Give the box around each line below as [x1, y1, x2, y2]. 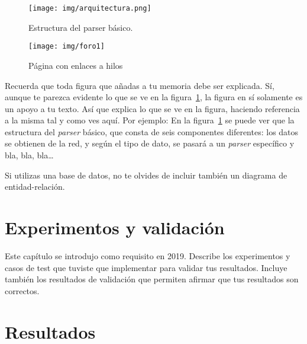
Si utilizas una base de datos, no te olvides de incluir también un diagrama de [5, 168, 287, 181]
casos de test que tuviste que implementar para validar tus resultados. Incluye [5, 261, 287, 273]
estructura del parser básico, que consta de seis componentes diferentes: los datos [5, 125, 299, 138]
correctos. [5, 284, 40, 297]
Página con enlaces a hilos [28, 59, 123, 71]
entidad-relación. [5, 180, 65, 193]
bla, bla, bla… [5, 149, 54, 161]
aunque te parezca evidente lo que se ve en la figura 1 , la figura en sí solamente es [5, 91, 303, 103]
